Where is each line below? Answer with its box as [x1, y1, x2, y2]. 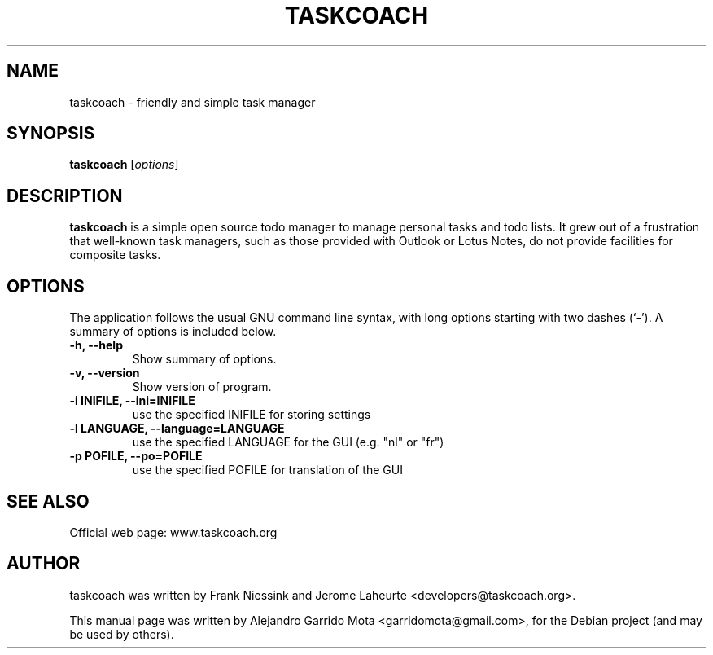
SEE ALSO [7, 490, 90, 512]
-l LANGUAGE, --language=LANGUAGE [69, 421, 285, 436]
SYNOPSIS [7, 123, 95, 144]
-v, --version [69, 366, 140, 380]
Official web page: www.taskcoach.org [69, 525, 278, 539]
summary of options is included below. [69, 324, 277, 339]
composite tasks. [69, 248, 161, 262]
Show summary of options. [132, 352, 277, 367]
